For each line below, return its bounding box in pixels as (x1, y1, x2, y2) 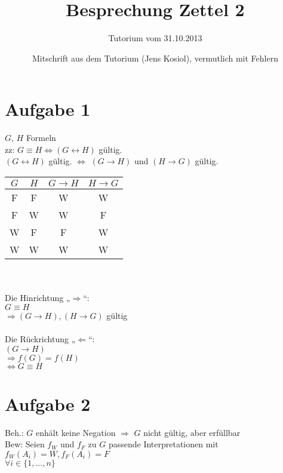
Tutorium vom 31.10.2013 (108, 32, 202, 44)
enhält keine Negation (36, 426, 116, 438)
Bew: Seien (5, 438, 45, 450)
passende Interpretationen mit (108, 438, 219, 450)
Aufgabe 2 (5, 391, 91, 416)
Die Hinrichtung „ (5, 291, 70, 304)
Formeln (26, 131, 56, 144)
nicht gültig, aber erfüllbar (143, 426, 241, 438)
